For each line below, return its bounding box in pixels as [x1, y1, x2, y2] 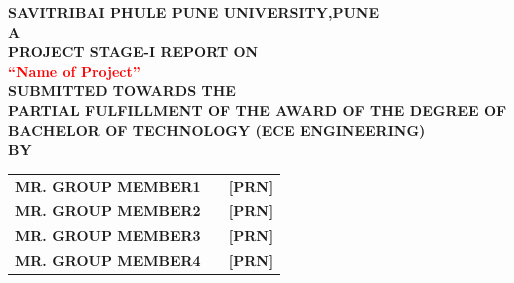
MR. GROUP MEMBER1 [15, 175, 201, 196]
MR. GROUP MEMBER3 [15, 225, 201, 246]
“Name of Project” [8, 60, 141, 81]
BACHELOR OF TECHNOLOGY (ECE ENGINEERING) [8, 119, 426, 140]
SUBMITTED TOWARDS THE [8, 80, 236, 101]
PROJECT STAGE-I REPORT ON [8, 41, 259, 62]
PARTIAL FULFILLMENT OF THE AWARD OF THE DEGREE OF [8, 99, 507, 120]
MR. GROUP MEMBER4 [15, 250, 201, 271]
